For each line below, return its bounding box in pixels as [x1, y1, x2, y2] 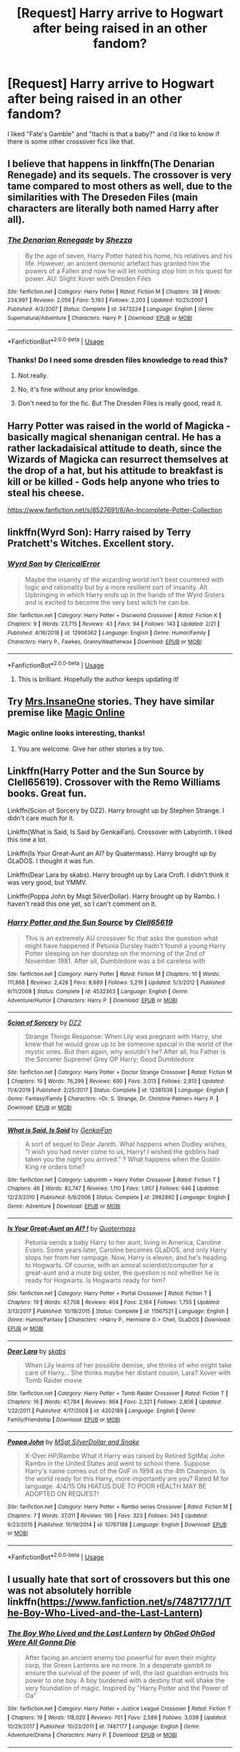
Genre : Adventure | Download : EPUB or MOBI [7, 1203, 121, 1210]
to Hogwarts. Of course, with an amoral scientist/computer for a [24, 1261, 214, 1270]
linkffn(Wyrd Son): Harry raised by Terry [7, 527, 191, 539]
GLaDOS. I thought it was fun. [7, 857, 95, 865]
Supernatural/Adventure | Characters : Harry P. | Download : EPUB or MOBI [7, 314, 193, 322]
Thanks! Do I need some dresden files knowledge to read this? [7, 355, 228, 365]
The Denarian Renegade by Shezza [7, 235, 133, 245]
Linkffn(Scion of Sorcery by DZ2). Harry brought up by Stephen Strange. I [7, 806, 225, 815]
